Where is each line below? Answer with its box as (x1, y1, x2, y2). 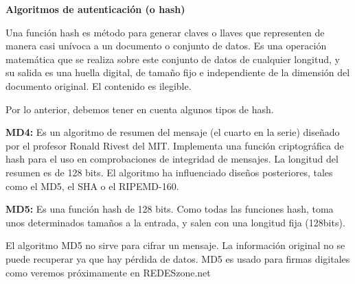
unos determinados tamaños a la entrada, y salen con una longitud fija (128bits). (5, 215, 345, 229)
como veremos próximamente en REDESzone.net (5, 265, 211, 279)
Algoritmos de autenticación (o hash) (5, 2, 185, 16)
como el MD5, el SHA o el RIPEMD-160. (5, 178, 179, 193)
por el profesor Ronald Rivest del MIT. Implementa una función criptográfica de (5, 138, 344, 152)
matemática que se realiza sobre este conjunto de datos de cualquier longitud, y (5, 51, 340, 66)
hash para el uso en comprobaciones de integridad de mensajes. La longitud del (5, 152, 339, 166)
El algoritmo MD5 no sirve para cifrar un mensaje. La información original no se (5, 238, 345, 252)
